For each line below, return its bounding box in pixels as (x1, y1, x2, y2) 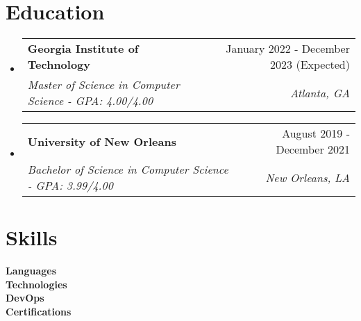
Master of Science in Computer (27, 76, 180, 93)
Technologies (6, 277, 67, 291)
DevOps (6, 290, 44, 305)
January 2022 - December (226, 40, 350, 57)
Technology (27, 56, 91, 73)
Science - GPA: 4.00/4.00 (27, 92, 153, 109)
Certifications (6, 304, 72, 319)
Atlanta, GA (289, 84, 350, 101)
